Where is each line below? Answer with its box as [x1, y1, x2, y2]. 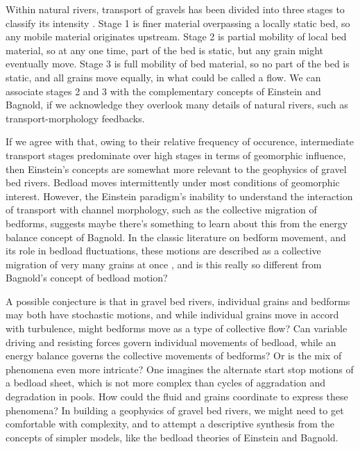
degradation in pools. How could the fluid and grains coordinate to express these [6, 389, 348, 404]
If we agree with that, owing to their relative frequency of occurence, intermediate [6, 134, 354, 149]
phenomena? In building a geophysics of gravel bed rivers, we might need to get [6, 402, 344, 417]
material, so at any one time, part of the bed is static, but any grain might [6, 42, 324, 57]
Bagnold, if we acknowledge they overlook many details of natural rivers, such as [6, 97, 348, 112]
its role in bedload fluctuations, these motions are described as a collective [6, 243, 321, 258]
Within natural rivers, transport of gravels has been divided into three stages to [6, 2, 345, 16]
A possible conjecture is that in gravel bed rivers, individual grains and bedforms [6, 293, 350, 308]
